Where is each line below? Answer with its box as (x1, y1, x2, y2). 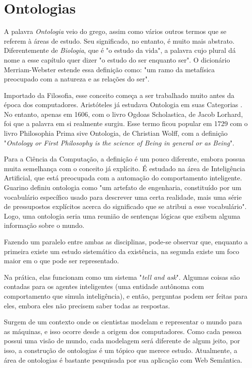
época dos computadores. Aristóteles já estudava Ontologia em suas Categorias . (4, 99, 242, 110)
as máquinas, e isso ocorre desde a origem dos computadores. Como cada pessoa (4, 326, 242, 336)
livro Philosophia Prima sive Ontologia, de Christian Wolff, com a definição (4, 128, 228, 138)
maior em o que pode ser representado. (4, 256, 119, 266)
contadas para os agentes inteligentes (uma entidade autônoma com (4, 281, 204, 291)
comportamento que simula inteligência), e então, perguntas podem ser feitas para (4, 290, 248, 301)
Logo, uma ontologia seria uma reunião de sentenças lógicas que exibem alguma (4, 210, 240, 221)
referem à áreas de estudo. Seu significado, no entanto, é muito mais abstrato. (4, 35, 235, 46)
